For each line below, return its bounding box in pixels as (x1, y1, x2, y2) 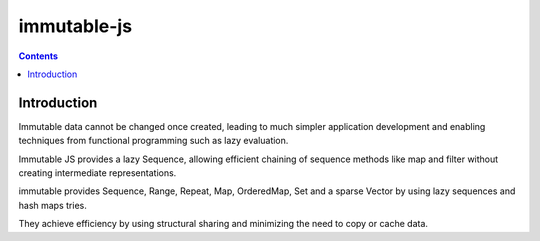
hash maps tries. (18, 199, 87, 211)
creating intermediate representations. (18, 167, 177, 179)
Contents (18, 50, 59, 62)
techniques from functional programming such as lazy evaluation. (18, 135, 289, 147)
